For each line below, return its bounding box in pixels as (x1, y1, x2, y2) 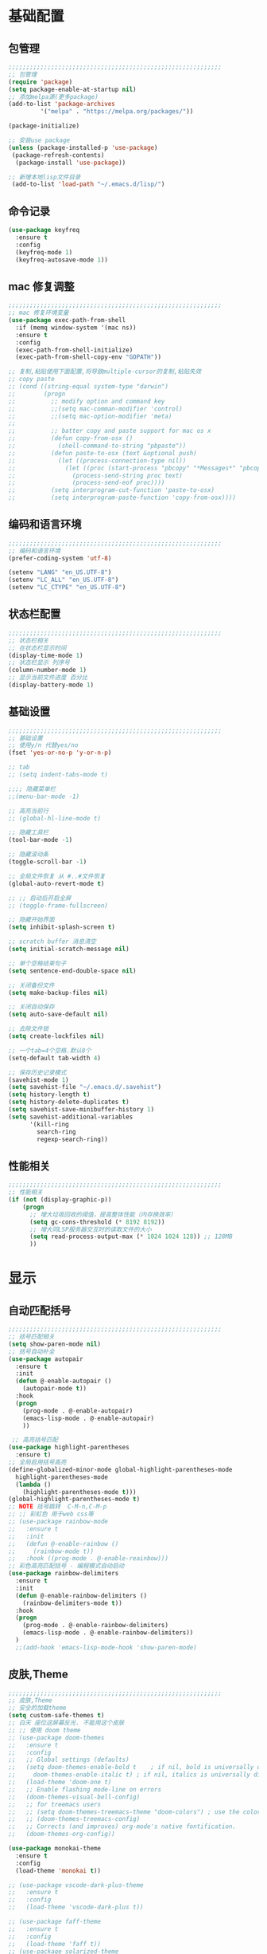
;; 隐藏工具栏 (8, 828, 49, 837)
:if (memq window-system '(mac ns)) (15, 324, 137, 332)
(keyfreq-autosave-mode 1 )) (15, 256, 109, 264)
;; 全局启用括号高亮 (8, 1458, 67, 1466)
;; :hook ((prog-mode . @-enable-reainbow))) (8, 1555, 169, 1563)
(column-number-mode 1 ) (8, 666, 87, 674)
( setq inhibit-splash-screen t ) (8, 923, 115, 931)
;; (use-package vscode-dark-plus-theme (8, 1881, 145, 1889)
